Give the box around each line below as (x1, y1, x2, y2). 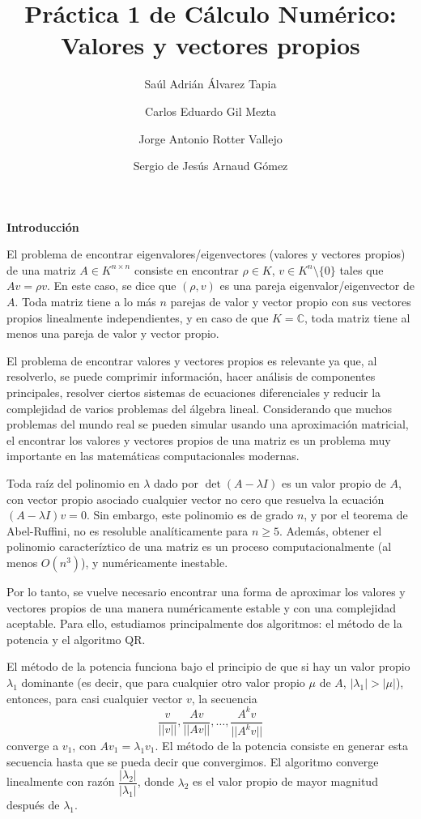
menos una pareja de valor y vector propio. (6, 325, 219, 342)
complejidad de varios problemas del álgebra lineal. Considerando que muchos (6, 399, 393, 416)
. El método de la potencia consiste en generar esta (155, 737, 408, 754)
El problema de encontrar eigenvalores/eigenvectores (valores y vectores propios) (6, 245, 406, 262)
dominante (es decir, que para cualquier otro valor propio (21, 673, 305, 690)
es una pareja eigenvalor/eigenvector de (219, 277, 415, 294)
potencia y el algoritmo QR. (6, 630, 146, 647)
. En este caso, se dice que (47, 277, 176, 294)
